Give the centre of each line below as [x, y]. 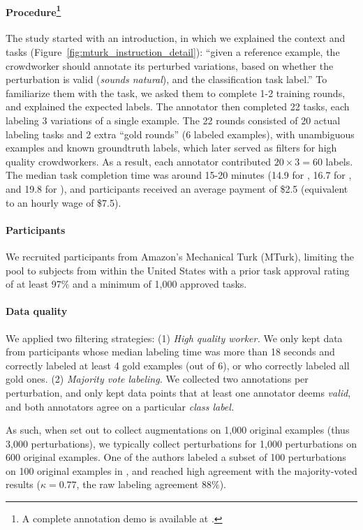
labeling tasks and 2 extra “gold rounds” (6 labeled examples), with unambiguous [180, 134]
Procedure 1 [34, 10]
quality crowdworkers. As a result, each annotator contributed [139, 161]
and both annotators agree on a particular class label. [120, 406]
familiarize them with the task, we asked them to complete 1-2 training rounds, [176, 93]
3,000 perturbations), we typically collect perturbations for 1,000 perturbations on [181, 443]
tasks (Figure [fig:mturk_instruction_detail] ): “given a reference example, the [173, 52]
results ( [23, 484]
